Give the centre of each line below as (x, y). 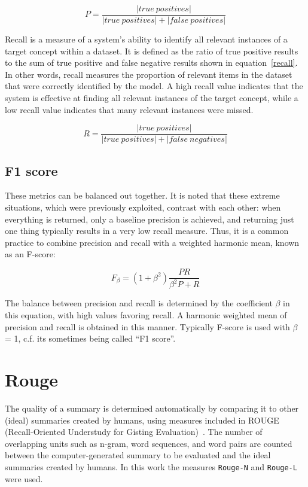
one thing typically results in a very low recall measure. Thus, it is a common (147, 231)
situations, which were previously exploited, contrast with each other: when (143, 207)
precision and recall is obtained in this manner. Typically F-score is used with (147, 326)
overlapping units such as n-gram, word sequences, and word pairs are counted (149, 443)
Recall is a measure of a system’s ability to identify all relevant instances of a (146, 39)
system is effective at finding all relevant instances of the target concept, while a (152, 98)
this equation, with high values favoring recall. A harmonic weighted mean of (146, 315)
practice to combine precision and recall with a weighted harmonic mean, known (152, 242)
